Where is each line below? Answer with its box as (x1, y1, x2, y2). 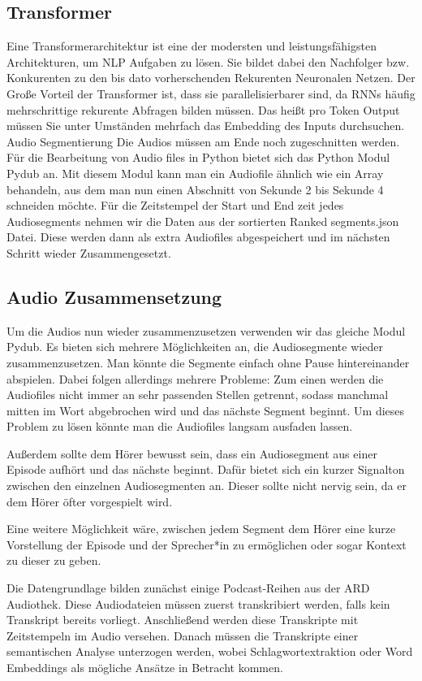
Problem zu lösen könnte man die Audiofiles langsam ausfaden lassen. (6, 418, 353, 435)
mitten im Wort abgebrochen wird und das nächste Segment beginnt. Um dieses (6, 401, 405, 419)
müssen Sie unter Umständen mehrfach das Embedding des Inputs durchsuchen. (6, 117, 405, 134)
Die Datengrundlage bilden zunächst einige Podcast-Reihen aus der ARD (6, 579, 370, 596)
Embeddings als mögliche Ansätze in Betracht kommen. (6, 659, 283, 675)
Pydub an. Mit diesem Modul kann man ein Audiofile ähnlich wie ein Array (6, 164, 384, 181)
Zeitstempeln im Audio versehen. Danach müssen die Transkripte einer (6, 627, 359, 644)
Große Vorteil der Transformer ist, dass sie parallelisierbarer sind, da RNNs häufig (6, 85, 416, 102)
